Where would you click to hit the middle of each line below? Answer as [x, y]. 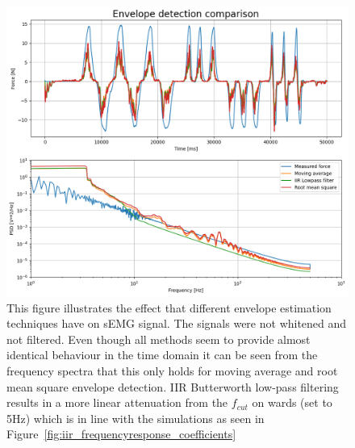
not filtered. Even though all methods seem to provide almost [159, 339]
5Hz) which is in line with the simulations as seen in [136, 418]
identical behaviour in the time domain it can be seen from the [162, 355]
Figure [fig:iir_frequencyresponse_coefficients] [121, 434]
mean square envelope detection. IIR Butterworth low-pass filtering [173, 386]
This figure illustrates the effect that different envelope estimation [169, 307]
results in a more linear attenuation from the [117, 402]
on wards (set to [292, 402]
